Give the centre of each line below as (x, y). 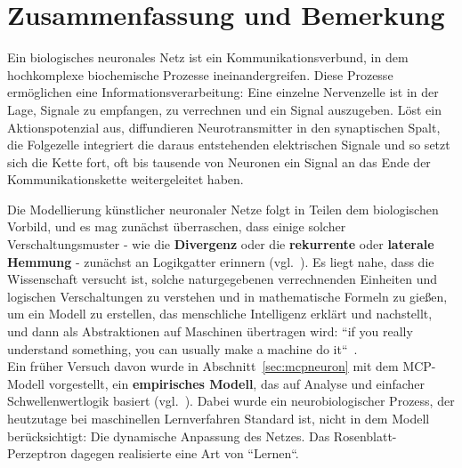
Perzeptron (37, 453)
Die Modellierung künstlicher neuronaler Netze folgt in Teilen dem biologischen (223, 209)
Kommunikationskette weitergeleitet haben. (126, 179)
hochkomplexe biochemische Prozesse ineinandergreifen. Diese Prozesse (200, 74)
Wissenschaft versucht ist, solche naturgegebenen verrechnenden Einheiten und (223, 279)
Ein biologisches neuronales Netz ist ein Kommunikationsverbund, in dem (208, 57)
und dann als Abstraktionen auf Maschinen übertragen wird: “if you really (210, 331)
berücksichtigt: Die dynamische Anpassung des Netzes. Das (169, 436)
